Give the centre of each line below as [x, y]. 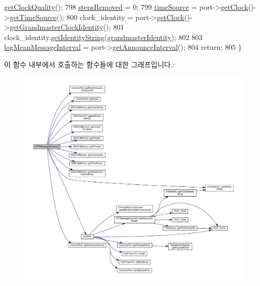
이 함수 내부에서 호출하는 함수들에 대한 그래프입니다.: [89, 64]
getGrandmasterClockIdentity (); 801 [67, 27]
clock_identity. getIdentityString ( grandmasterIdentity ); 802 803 [104, 37]
